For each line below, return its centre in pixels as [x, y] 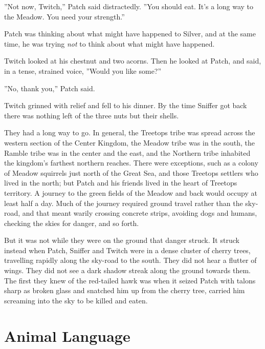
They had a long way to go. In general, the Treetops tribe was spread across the [130, 132]
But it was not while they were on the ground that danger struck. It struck [122, 240]
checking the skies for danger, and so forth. [72, 223]
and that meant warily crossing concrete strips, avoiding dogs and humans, [140, 213]
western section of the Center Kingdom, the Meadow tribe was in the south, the [129, 142]
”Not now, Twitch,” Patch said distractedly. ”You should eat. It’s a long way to [129, 6]
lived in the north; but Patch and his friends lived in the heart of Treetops [121, 183]
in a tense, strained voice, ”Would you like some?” [83, 70]
